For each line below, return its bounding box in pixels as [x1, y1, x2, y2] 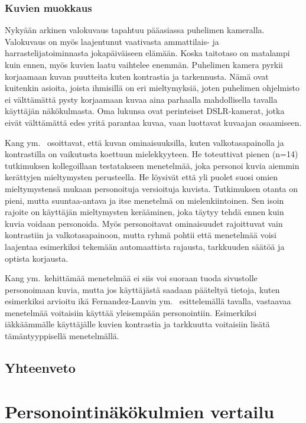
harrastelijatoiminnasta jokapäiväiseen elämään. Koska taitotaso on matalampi [5, 47, 290, 59]
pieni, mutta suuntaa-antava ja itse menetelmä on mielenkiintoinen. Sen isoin [5, 194, 284, 206]
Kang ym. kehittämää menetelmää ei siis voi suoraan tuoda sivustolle [5, 272, 258, 284]
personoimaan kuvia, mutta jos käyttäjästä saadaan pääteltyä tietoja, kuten [5, 283, 280, 295]
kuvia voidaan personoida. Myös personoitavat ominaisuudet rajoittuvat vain [5, 217, 283, 229]
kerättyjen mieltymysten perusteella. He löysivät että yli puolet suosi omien [5, 171, 278, 183]
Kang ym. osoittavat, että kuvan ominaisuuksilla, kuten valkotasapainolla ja [5, 136, 284, 148]
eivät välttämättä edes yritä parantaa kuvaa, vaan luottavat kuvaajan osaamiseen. [5, 116, 302, 128]
